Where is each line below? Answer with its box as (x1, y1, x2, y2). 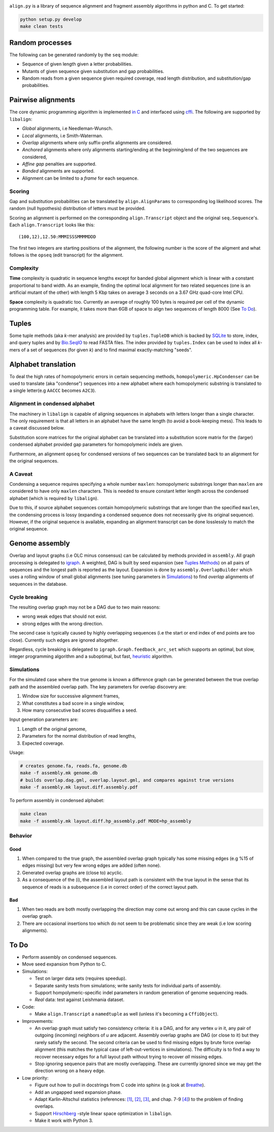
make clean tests (20, 23, 63, 29)
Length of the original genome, (22, 726, 87, 732)
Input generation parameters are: (9, 716, 79, 723)
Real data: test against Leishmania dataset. (35, 996, 124, 1003)
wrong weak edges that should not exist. (22, 613, 108, 619)
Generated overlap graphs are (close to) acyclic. (22, 870, 123, 876)
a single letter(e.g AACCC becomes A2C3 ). (9, 387, 96, 393)
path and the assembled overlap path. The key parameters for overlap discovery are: (9, 683, 187, 690)
